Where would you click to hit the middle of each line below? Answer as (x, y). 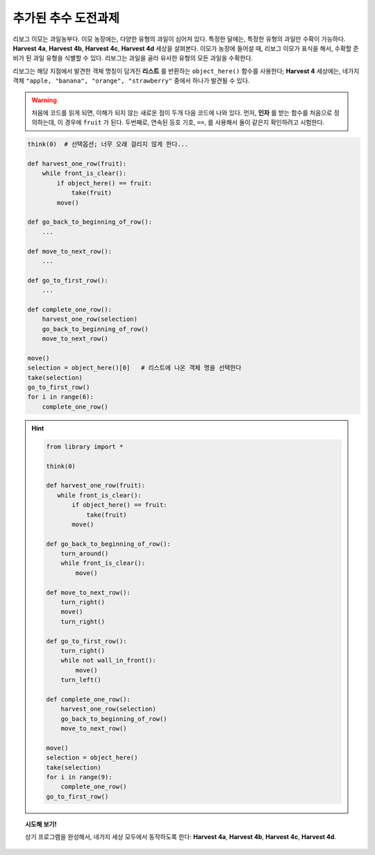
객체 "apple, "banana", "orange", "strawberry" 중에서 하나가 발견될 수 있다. (131, 81)
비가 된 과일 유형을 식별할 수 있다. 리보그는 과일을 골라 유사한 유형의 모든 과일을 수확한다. (133, 58)
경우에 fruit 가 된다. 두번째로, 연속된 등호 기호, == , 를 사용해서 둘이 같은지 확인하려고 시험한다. (195, 122)
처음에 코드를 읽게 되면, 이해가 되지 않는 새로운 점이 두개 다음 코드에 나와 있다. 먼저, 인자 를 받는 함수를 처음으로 (182, 113)
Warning (44, 100)
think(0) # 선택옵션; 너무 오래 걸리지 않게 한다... (108, 144)
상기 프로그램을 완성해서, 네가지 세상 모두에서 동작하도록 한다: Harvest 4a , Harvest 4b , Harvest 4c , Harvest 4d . (181, 837)
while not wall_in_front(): (108, 661)
